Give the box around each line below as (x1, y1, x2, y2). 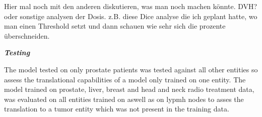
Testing (4, 47, 30, 58)
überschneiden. (4, 30, 50, 41)
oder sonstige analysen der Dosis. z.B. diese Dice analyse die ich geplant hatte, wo (4, 11, 257, 21)
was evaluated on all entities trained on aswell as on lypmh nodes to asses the (4, 93, 244, 104)
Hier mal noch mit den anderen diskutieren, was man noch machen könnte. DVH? (4, 1, 257, 11)
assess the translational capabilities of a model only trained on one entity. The (4, 74, 246, 84)
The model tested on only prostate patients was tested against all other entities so (4, 64, 258, 74)
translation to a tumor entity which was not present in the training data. (4, 103, 229, 114)
